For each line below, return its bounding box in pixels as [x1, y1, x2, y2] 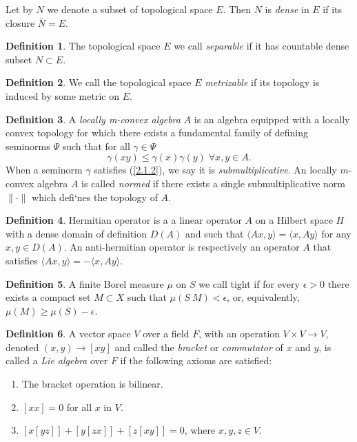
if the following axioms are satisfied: [120, 353, 272, 368]
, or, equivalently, [227, 290, 300, 304]
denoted [6, 339, 39, 354]
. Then [223, 2, 252, 16]
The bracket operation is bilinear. [21, 377, 163, 391]
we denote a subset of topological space [47, 2, 213, 16]
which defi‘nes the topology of [32, 189, 158, 204]
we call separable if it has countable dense [174, 39, 349, 53]
